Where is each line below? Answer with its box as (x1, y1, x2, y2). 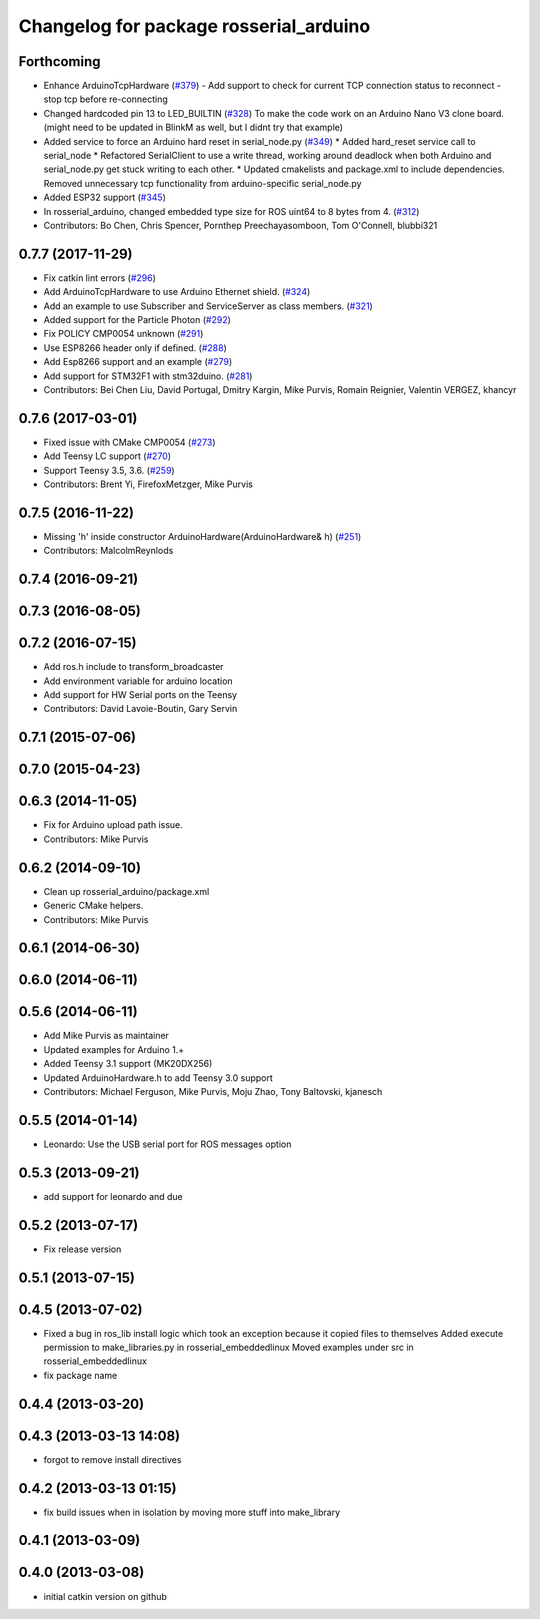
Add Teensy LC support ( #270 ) (43, 450, 172, 462)
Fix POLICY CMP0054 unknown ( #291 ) (43, 328, 204, 340)
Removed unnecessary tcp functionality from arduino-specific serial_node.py (43, 177, 362, 189)
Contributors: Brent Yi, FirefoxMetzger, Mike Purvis (43, 478, 254, 490)
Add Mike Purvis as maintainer (43, 1030, 170, 1042)
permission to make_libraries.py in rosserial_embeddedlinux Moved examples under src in (43, 1341, 414, 1354)
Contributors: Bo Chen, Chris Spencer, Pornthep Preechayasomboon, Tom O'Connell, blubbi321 (43, 219, 438, 231)
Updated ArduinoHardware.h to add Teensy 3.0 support (43, 1071, 274, 1084)
